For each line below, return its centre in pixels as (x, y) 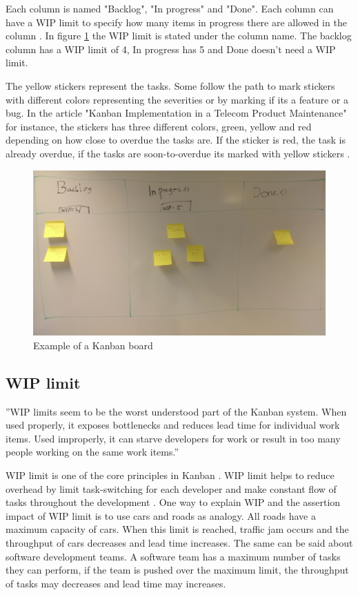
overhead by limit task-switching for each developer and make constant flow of (171, 488)
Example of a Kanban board (93, 345)
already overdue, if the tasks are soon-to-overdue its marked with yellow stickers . (178, 153)
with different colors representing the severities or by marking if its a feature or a (177, 99)
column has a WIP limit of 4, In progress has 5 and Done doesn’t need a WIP (171, 49)
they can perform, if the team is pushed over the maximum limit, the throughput (177, 570)
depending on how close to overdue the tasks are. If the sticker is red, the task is (176, 140)
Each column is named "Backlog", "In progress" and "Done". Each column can (170, 8)
